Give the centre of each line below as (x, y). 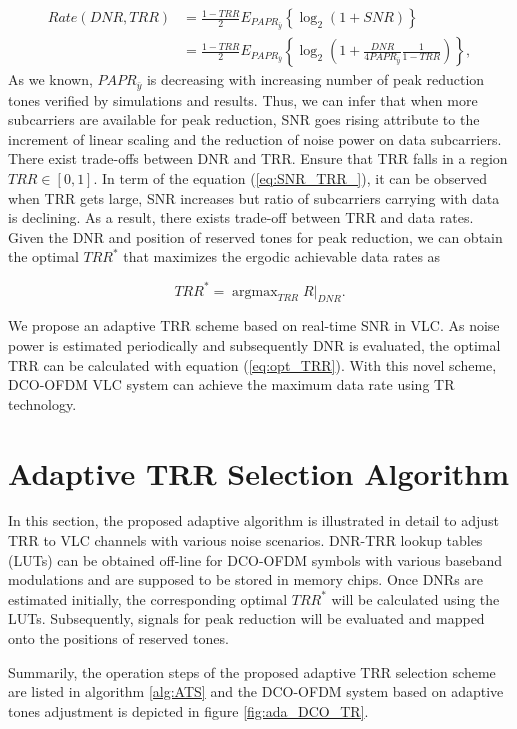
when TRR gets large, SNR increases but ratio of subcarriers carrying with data (254, 197)
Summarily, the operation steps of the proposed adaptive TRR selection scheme (252, 671)
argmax (255, 291)
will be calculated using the (415, 598)
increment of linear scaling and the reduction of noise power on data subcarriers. (255, 138)
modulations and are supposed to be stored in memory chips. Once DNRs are (246, 579)
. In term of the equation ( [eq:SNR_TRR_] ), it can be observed (290, 178)
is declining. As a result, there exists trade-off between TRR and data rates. (241, 217)
